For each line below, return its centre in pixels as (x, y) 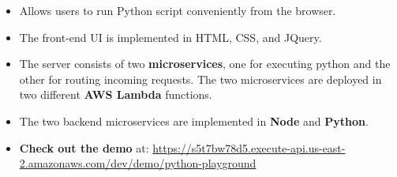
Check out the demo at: (84, 147)
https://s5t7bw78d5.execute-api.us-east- (249, 147)
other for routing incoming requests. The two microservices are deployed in (200, 79)
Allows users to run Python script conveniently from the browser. (178, 10)
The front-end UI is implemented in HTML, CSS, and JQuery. (170, 37)
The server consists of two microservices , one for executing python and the (205, 64)
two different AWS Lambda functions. (116, 94)
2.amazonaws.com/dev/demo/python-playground (138, 163)
